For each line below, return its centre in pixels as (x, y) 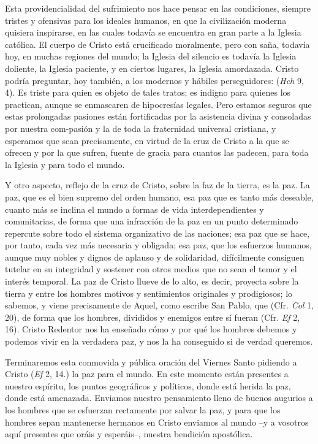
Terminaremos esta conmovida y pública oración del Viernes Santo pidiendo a (151, 362)
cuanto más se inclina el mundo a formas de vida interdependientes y (134, 209)
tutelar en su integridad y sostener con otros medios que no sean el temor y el (151, 269)
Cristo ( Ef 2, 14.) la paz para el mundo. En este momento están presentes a (147, 374)
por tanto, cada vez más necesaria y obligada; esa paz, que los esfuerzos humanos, (158, 245)
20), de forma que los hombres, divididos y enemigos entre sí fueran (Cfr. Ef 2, (153, 317)
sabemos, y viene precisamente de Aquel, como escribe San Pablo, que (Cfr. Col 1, (159, 305)
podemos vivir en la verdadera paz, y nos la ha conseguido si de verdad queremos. (159, 341)
